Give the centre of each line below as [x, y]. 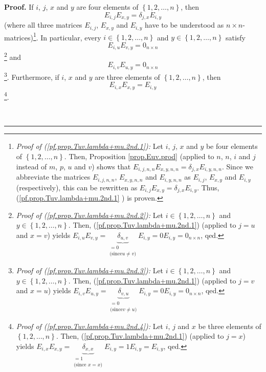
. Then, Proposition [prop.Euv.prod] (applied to [139, 156]
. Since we [237, 166]
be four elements [232, 146]
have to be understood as [184, 25]
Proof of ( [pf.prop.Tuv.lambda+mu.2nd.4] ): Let [90, 326]
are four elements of [107, 7]
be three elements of [230, 326]
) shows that [111, 166]
